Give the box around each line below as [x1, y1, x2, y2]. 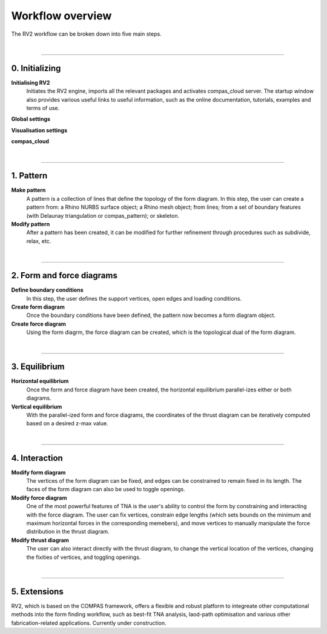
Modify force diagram [11, 494, 67, 502]
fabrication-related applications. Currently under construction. [11, 619, 167, 626]
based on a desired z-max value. [26, 420, 108, 427]
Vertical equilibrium [11, 403, 62, 410]
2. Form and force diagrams [11, 270, 117, 281]
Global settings [11, 116, 51, 123]
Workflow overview [11, 9, 112, 22]
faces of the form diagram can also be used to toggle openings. [26, 486, 185, 493]
